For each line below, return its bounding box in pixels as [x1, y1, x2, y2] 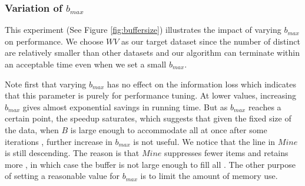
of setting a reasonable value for [5, 170, 120, 182]
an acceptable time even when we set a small [5, 58, 167, 70]
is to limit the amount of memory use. [140, 170, 278, 182]
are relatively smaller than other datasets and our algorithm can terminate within [5, 46, 300, 59]
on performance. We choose [5, 35, 104, 47]
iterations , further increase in [5, 135, 112, 147]
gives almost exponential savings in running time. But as [22, 100, 228, 113]
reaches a [248, 100, 281, 113]
